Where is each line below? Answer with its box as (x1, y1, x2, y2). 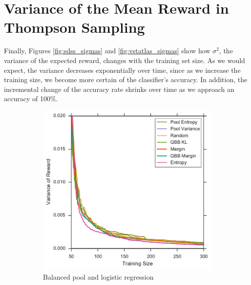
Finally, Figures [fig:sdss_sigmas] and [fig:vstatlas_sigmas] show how (4, 45, 210, 56)
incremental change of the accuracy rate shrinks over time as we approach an (4, 84, 234, 94)
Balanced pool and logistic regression (43, 271, 154, 282)
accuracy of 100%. (4, 93, 58, 104)
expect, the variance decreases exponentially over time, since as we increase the (4, 65, 241, 75)
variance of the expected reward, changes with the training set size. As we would (4, 55, 245, 65)
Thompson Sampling (4, 17, 145, 37)
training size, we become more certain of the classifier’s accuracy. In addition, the (4, 74, 248, 85)
